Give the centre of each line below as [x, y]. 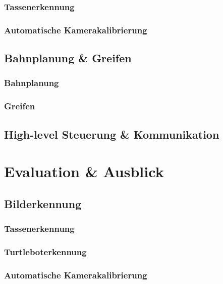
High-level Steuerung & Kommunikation [112, 134]
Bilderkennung [43, 203]
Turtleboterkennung [45, 251]
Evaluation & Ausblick [84, 171]
